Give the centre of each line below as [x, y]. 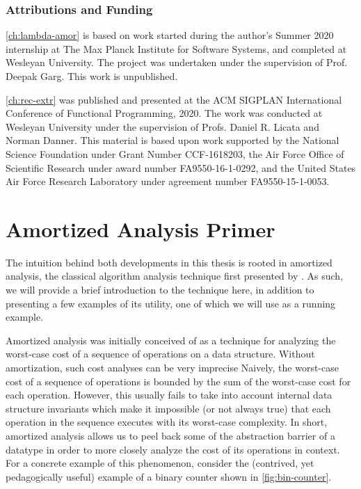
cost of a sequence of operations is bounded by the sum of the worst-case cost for [178, 381]
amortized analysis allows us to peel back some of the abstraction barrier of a [170, 435]
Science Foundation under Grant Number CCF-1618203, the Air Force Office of [175, 153]
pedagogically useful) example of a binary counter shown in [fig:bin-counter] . [169, 476]
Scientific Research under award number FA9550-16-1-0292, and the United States [181, 167]
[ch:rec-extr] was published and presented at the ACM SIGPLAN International [174, 99]
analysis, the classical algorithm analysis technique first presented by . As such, [175, 276]
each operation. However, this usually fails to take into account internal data [169, 395]
